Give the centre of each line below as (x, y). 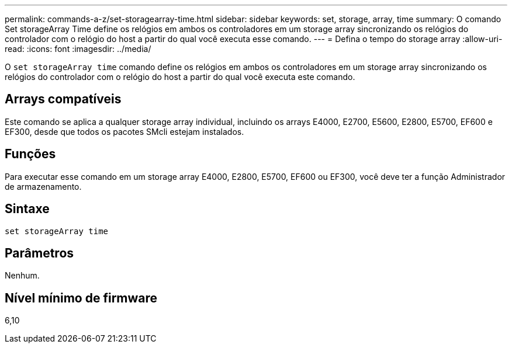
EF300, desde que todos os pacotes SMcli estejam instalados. (124, 131)
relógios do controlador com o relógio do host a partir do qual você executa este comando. (180, 77)
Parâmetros (39, 253)
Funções (30, 154)
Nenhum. (22, 276)
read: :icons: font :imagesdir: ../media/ (78, 49)
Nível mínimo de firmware (81, 298)
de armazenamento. (43, 186)
